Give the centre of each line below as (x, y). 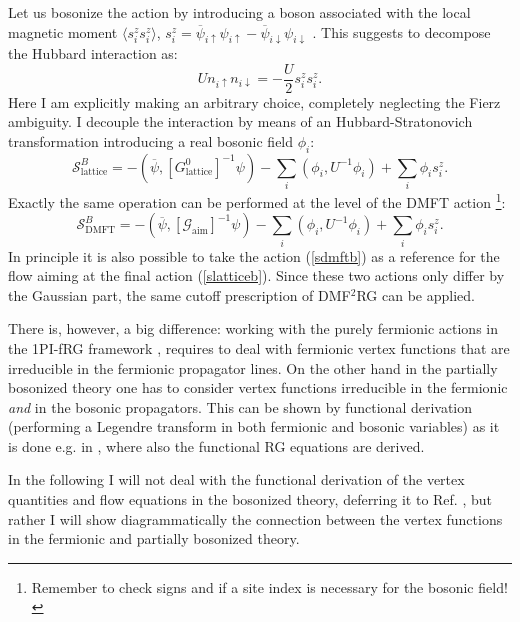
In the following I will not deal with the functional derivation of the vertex (236, 479)
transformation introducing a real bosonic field (151, 140)
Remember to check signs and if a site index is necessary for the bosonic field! (269, 586)
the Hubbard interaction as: (93, 53)
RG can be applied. (415, 294)
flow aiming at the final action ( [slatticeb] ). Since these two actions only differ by (256, 275)
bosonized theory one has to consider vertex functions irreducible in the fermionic (258, 387)
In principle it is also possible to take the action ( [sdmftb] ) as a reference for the (254, 255)
